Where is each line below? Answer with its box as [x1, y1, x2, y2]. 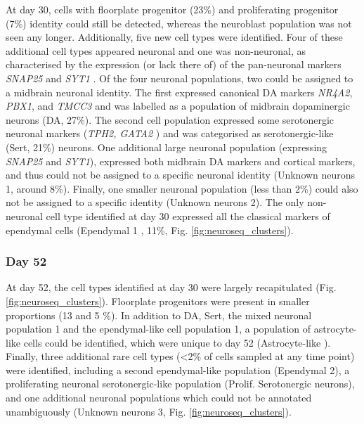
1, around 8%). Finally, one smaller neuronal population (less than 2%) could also [6, 181, 358, 195]
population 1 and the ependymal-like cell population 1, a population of [6, 321, 311, 336]
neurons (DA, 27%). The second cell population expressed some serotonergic [6, 112, 334, 127]
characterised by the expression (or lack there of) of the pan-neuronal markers [6, 57, 342, 72]
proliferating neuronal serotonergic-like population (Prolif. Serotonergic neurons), [6, 376, 355, 391]
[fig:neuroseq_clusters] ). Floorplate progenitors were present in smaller [6, 293, 310, 308]
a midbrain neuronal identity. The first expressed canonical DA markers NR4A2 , [6, 84, 353, 99]
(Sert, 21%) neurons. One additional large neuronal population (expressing [6, 139, 327, 154]
